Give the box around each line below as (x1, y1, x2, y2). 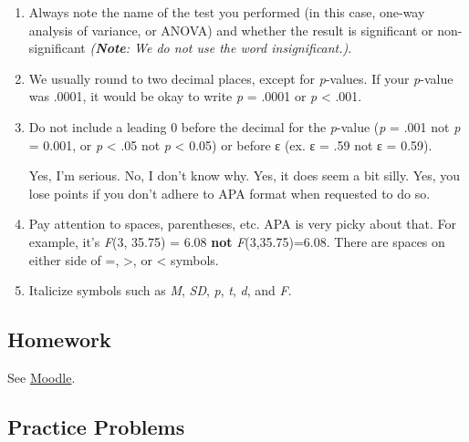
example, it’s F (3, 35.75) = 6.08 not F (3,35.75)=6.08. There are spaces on (28, 231, 445, 251)
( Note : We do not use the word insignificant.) (89, 38, 349, 57)
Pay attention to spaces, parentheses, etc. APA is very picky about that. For (28, 214, 456, 233)
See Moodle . (7, 367, 76, 386)
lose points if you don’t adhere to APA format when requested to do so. (28, 183, 431, 202)
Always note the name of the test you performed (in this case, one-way (28, 3, 425, 21)
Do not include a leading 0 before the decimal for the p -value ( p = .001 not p (28, 117, 461, 136)
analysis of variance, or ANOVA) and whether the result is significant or (28, 20, 433, 39)
